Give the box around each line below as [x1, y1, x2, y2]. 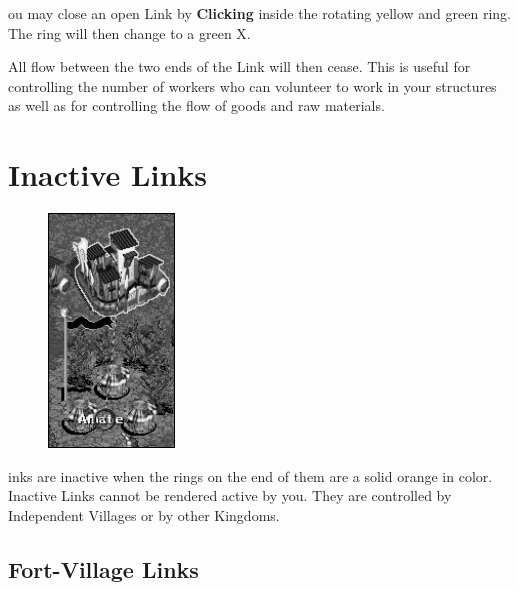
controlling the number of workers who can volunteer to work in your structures [8, 75, 497, 96]
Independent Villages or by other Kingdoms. [8, 504, 280, 525]
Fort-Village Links [8, 553, 199, 584]
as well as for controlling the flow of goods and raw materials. [8, 95, 385, 116]
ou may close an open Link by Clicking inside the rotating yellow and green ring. [8, 3, 511, 23]
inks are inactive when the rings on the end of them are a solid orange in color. [8, 465, 493, 486]
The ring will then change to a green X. [8, 22, 251, 43]
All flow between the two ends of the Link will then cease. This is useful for [8, 56, 471, 77]
